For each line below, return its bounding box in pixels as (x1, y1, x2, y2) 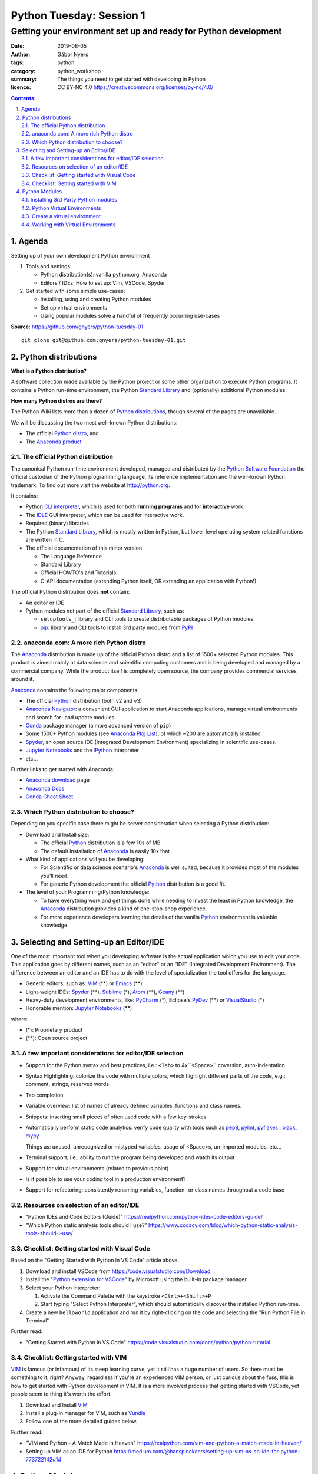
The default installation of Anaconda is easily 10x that (40, 847, 170, 854)
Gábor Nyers (57, 51, 88, 58)
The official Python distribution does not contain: (11, 588, 130, 595)
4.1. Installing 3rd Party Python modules (21, 196, 118, 203)
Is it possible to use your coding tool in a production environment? (25, 1175, 186, 1182)
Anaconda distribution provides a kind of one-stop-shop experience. (40, 905, 207, 912)
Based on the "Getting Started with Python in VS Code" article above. (11, 1256, 180, 1264)
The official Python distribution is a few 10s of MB (40, 839, 161, 846)
